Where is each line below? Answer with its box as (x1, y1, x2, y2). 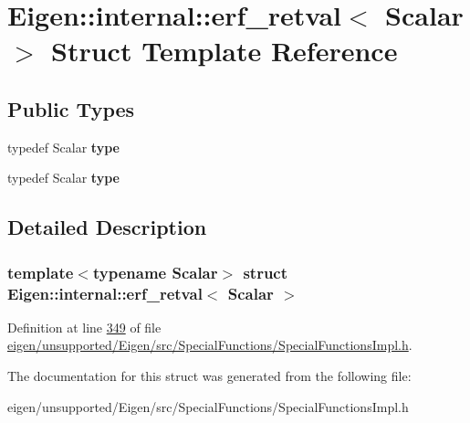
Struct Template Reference (51, 32, 398, 69)
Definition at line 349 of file (7, 317, 162, 336)
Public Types (7, 94, 135, 122)
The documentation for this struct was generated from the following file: (7, 366, 412, 386)
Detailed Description (7, 213, 207, 241)
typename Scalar (92, 260, 218, 283)
